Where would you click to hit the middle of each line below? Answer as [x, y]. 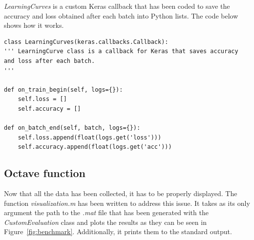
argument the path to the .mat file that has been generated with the [106, 212]
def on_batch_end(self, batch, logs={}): [72, 128]
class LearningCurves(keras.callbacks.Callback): [86, 42]
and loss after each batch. [50, 61]
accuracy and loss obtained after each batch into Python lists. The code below [121, 15]
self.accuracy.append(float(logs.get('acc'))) [95, 147]
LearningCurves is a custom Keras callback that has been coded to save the [117, 6]
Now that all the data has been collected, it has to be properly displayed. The [121, 193]
